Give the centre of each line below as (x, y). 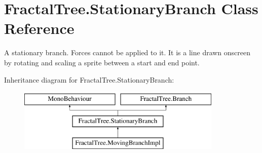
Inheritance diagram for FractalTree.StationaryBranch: (89, 79)
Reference (39, 28)
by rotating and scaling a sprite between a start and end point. (102, 62)
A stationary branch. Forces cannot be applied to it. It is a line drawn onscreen (127, 52)
